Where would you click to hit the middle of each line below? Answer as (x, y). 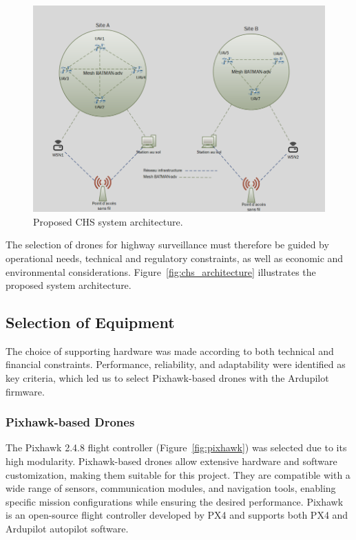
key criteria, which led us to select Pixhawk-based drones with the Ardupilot (167, 378)
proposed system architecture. (69, 285)
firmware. (25, 391)
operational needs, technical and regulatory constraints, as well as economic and (175, 258)
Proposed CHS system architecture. (108, 221)
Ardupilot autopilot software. (67, 529)
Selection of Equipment (90, 322)
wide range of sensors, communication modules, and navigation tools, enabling (171, 488)
